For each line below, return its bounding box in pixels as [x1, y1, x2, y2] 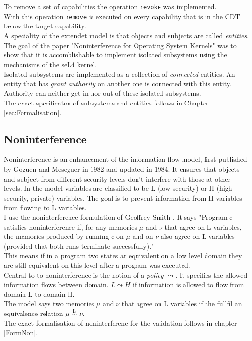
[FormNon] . [4, 327, 38, 338]
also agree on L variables [160, 231, 235, 241]
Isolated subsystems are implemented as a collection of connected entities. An [4, 69, 235, 79]
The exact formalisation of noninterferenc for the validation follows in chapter [4, 317, 237, 328]
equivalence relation [4, 308, 63, 318]
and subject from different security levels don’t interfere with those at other [4, 173, 230, 184]
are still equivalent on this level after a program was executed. [4, 260, 190, 270]
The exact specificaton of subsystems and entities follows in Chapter [4, 98, 209, 108]
